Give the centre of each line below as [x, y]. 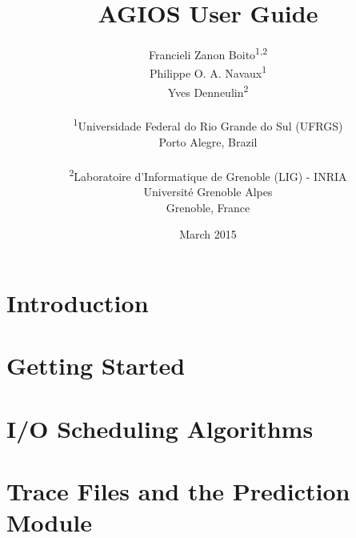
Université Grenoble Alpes [208, 192]
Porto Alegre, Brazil [208, 141]
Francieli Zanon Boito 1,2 [208, 53]
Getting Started [96, 365]
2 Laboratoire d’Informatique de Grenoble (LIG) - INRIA [208, 175]
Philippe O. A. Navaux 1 [208, 72]
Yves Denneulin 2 [208, 90]
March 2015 [208, 234]
